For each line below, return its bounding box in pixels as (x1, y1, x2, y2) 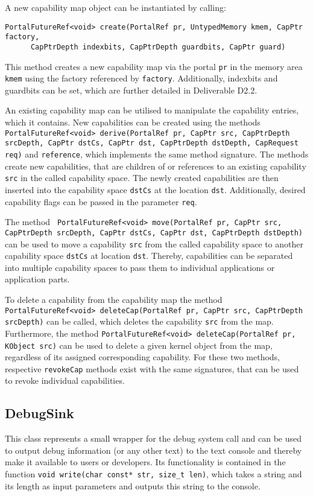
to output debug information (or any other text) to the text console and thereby (5, 444, 302, 456)
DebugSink (5, 404, 74, 422)
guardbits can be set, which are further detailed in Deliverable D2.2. (5, 83, 258, 96)
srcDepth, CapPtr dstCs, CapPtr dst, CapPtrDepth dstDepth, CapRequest (5, 139, 299, 148)
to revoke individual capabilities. (5, 374, 125, 387)
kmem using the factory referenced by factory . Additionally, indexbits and (5, 72, 278, 84)
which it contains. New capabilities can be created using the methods (5, 116, 261, 129)
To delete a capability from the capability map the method (5, 293, 223, 305)
